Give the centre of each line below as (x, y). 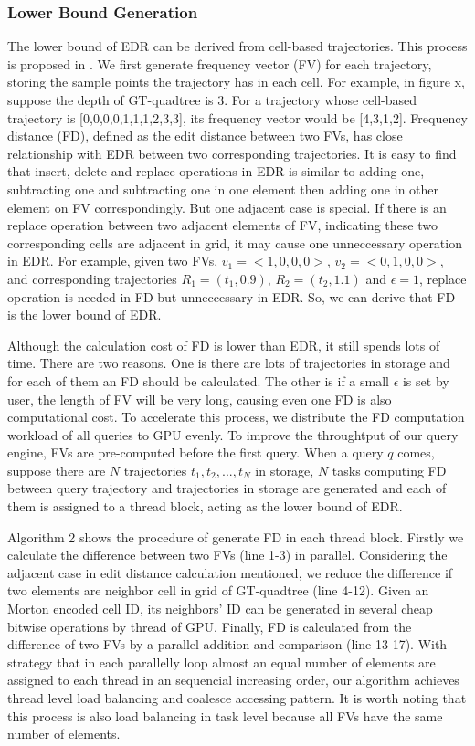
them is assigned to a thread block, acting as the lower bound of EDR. (205, 506)
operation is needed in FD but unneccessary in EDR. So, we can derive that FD (232, 296)
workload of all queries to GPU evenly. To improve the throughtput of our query (233, 434)
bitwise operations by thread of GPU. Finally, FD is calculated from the (210, 626)
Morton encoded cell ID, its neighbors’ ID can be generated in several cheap (220, 609)
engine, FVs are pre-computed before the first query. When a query (195, 452)
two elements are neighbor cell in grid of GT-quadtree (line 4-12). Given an (218, 590)
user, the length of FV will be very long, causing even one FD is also (200, 399)
